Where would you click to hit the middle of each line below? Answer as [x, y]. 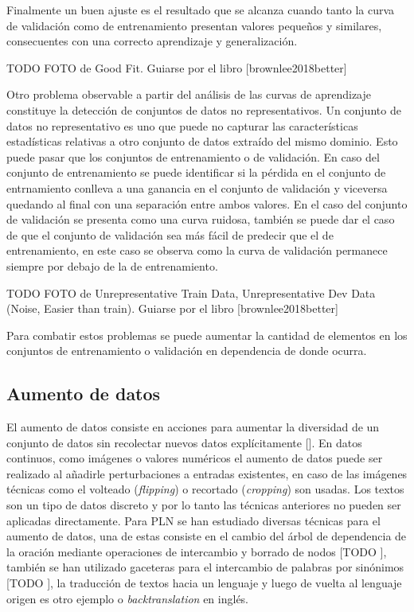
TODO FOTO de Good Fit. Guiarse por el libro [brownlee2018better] [177, 67]
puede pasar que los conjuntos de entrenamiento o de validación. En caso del [193, 156]
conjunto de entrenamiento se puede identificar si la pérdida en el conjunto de [196, 172]
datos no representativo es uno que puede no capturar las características [182, 125]
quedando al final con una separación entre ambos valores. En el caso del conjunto [207, 203]
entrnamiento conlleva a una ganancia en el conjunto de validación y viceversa [197, 187]
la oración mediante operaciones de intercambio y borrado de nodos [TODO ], [197, 551]
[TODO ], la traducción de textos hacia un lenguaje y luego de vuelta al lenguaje [204, 583]
